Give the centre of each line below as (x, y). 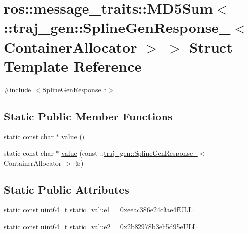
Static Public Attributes (67, 189)
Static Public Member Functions (88, 116)
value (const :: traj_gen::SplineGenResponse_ (130, 153)
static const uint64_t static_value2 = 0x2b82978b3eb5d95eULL (100, 226)
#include (18, 89)
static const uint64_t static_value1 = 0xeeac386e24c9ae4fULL (98, 210)
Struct (211, 46)
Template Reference (73, 66)
